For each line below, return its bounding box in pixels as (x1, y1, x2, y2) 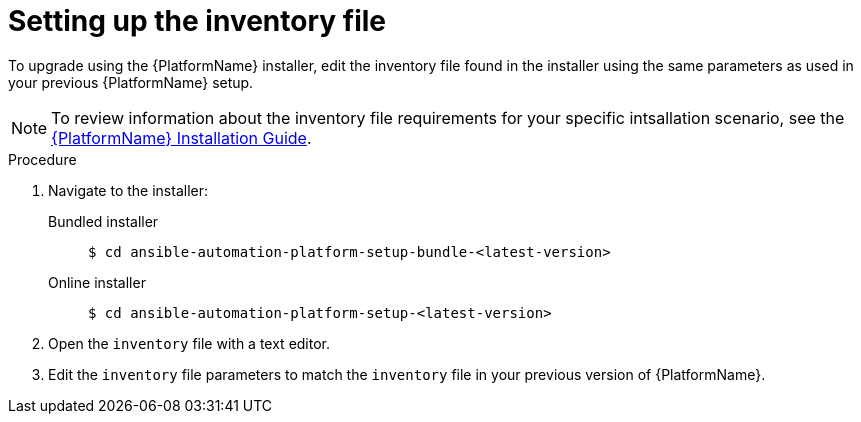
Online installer (48, 273, 146, 291)
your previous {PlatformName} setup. (8, 73, 254, 91)
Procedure (8, 150, 77, 168)
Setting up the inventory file (8, 4, 386, 38)
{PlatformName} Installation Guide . (51, 127, 312, 148)
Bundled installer (48, 212, 159, 230)
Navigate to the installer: (48, 181, 208, 199)
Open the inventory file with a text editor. (48, 334, 331, 352)
